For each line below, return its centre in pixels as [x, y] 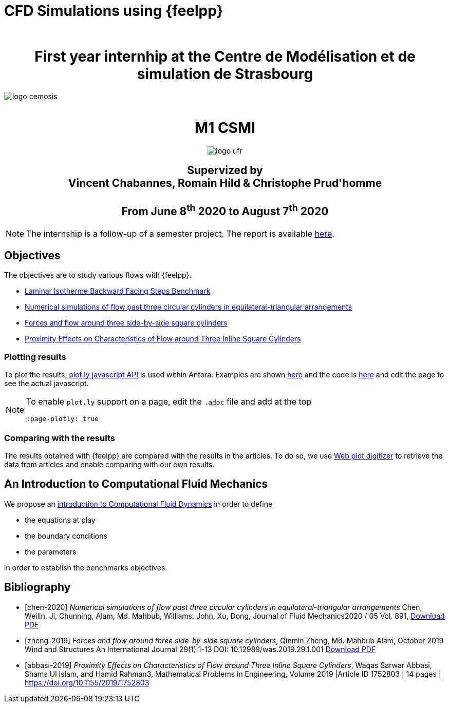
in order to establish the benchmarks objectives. [86, 567]
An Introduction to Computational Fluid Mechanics [136, 484]
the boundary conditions [66, 536]
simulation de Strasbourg [225, 74]
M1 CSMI [225, 128]
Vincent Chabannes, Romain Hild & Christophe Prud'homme [225, 183]
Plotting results [35, 357]
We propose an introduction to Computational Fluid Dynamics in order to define [138, 504]
